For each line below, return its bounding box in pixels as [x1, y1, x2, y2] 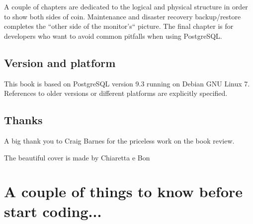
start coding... [4, 201, 102, 221]
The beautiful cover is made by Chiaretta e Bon [4, 152, 150, 162]
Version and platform [4, 55, 116, 70]
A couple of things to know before [4, 181, 243, 202]
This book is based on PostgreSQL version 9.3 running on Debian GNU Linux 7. [4, 78, 250, 88]
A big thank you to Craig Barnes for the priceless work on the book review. [4, 135, 235, 146]
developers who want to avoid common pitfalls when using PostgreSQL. [4, 30, 222, 41]
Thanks [4, 112, 43, 128]
